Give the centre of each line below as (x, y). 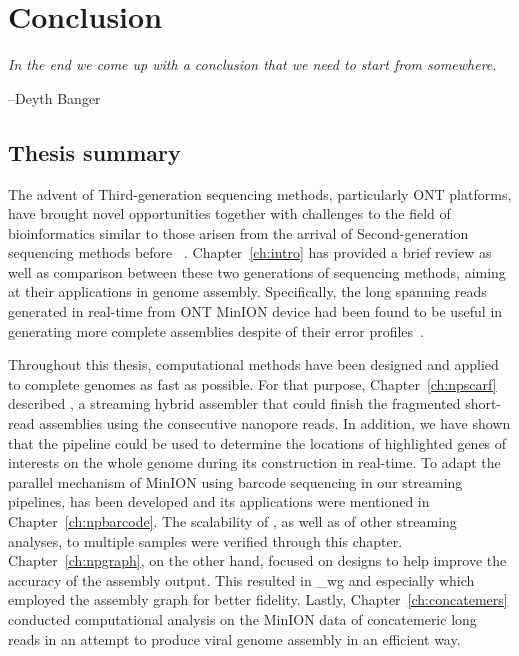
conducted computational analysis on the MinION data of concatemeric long (242, 618)
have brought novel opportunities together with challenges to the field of (229, 213)
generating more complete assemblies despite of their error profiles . (216, 330)
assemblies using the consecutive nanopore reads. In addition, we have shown (275, 423)
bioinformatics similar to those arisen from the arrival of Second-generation (238, 232)
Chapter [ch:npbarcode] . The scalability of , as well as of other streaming (232, 521)
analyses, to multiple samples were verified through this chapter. (205, 540)
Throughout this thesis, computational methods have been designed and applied (253, 364)
